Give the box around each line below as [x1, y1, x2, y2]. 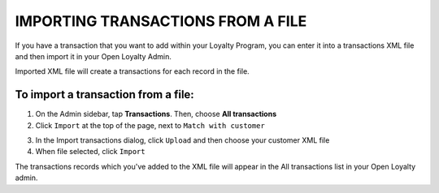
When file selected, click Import [35, 147, 146, 157]
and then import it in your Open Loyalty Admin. [15, 51, 172, 61]
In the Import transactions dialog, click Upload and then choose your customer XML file [35, 135, 330, 145]
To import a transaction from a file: [15, 88, 194, 101]
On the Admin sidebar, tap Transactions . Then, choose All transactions [35, 109, 276, 119]
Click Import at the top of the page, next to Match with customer [35, 120, 266, 130]
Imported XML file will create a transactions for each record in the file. [15, 66, 250, 76]
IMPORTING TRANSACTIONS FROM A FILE [15, 12, 307, 30]
